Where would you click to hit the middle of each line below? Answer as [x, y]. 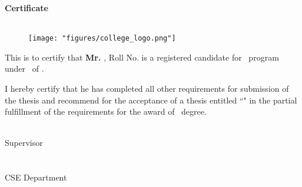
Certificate [26, 8]
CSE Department [36, 177]
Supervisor [24, 143]
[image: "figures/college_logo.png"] [102, 39]
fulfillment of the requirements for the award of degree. [106, 111]
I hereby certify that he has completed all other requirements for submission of [147, 89]
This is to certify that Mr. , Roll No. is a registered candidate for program [142, 57]
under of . [24, 69]
